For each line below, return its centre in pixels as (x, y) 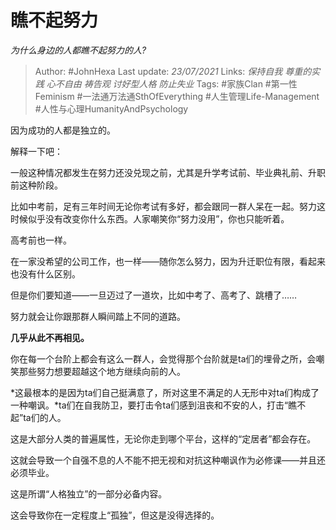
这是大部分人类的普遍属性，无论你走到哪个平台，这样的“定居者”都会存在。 (163, 438)
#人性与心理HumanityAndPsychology (111, 108)
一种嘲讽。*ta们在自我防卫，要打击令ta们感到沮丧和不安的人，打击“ (149, 405)
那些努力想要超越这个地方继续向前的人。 (102, 371)
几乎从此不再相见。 (50, 337)
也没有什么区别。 (45, 273)
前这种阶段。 (36, 185)
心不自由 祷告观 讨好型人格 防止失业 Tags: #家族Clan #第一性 (172, 83)
